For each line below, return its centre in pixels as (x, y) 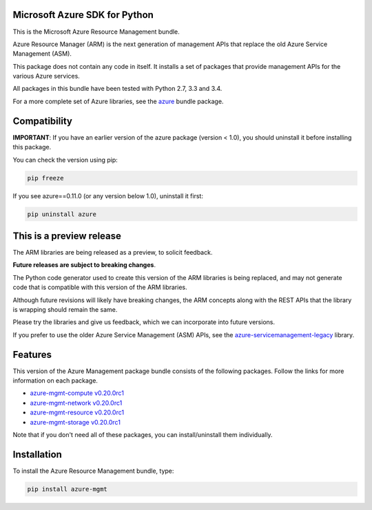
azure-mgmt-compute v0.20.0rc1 (77, 393)
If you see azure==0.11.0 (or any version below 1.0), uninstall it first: (108, 195)
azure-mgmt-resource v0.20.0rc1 (77, 412)
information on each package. (55, 381)
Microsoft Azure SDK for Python (83, 15)
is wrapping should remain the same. (65, 309)
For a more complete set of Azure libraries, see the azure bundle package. (118, 101)
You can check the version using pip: (65, 160)
